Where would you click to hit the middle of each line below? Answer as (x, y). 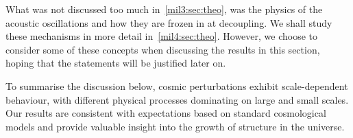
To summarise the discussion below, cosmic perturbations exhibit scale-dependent (177, 85)
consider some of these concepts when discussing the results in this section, (163, 49)
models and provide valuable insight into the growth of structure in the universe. (175, 126)
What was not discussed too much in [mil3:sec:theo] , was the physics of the (164, 9)
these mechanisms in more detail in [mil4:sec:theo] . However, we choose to (162, 36)
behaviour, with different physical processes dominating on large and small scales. (177, 99)
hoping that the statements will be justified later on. (116, 63)
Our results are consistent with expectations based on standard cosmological (166, 113)
